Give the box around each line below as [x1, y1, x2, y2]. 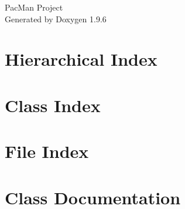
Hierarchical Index [5, 47, 157, 71]
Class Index [5, 93, 101, 117]
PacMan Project [5, 1, 63, 13]
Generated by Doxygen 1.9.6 [5, 12, 107, 25]
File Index [5, 139, 89, 163]
